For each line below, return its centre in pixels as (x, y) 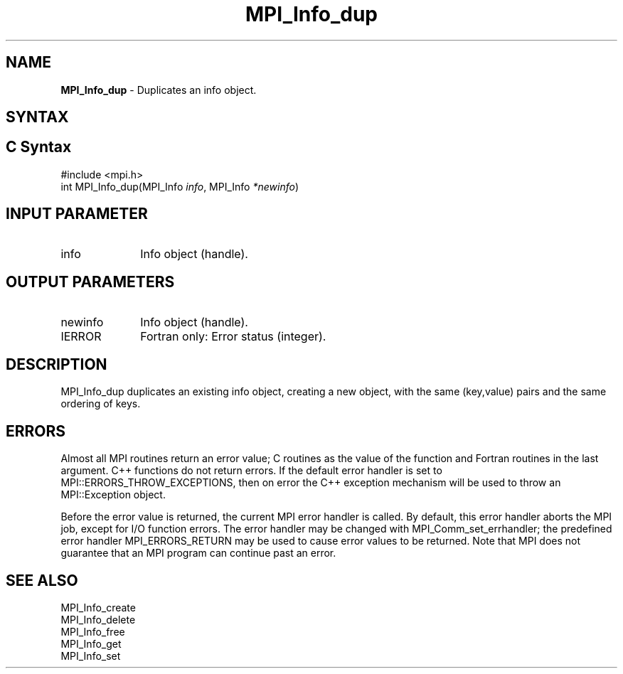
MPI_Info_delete (98, 620)
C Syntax (39, 147)
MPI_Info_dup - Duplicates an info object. (159, 90)
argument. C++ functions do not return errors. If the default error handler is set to (251, 471)
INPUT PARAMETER (77, 214)
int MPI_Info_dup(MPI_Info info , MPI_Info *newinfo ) (180, 186)
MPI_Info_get (91, 644)
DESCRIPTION (57, 364)
